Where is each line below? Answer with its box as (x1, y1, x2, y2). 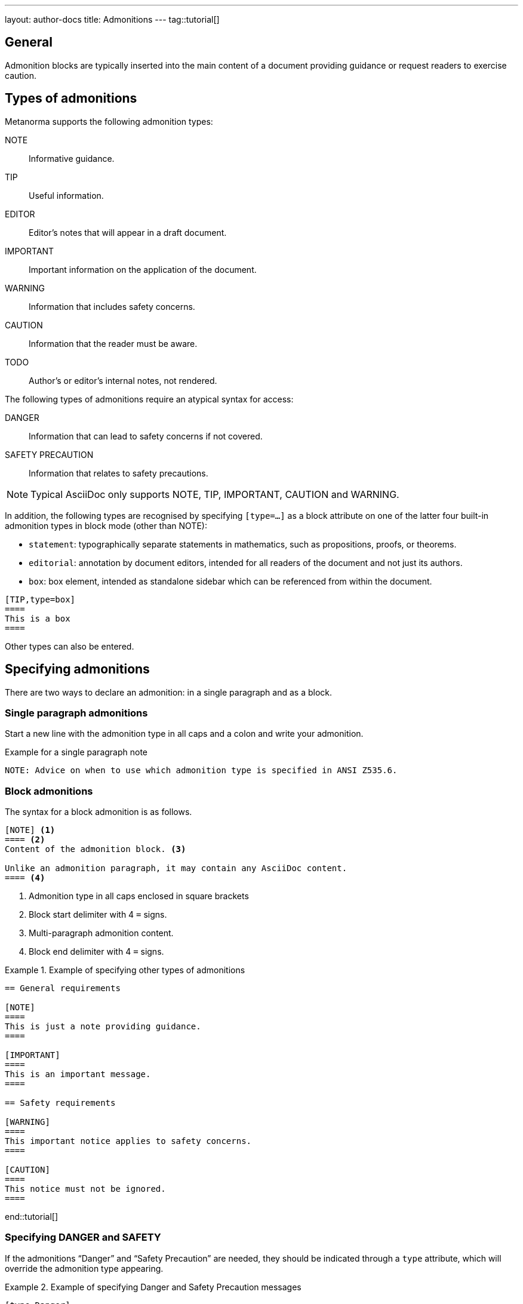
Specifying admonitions (5, 662, 150, 677)
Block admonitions (5, 785, 93, 797)
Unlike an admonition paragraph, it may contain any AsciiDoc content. (5, 863, 347, 874)
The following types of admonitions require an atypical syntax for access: (5, 393, 294, 404)
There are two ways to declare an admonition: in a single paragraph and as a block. (5, 687, 333, 697)
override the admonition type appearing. (5, 1263, 164, 1274)
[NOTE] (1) (5, 825, 56, 835)
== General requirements (5, 983, 121, 994)
